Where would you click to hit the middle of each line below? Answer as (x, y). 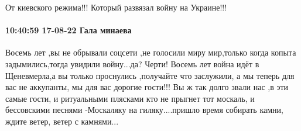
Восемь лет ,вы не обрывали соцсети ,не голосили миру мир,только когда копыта (151, 52)
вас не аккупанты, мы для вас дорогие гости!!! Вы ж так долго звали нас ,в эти (147, 87)
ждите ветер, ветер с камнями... (62, 121)
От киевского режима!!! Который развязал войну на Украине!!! (116, 7)
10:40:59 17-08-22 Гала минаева (69, 30)
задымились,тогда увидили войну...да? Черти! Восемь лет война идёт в (132, 63)
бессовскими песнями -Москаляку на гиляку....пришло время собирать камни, (144, 110)
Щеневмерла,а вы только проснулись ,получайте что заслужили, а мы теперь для (150, 75)
